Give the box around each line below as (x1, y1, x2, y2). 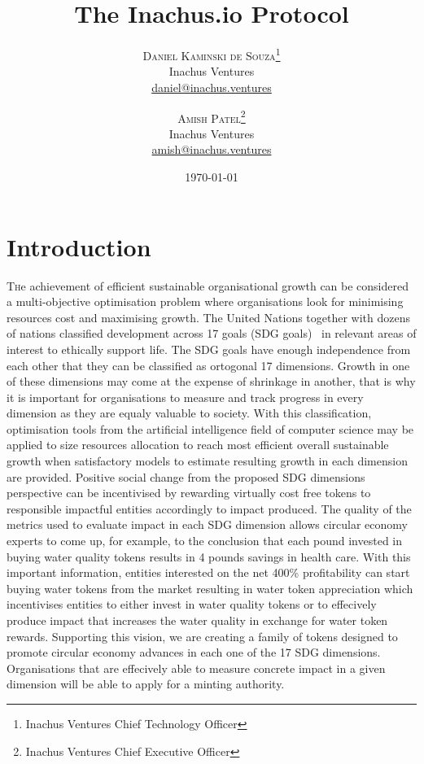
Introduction (7, 229, 151, 263)
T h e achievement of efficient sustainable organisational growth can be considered (7, 277, 409, 294)
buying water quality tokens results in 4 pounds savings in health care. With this (7, 548, 411, 565)
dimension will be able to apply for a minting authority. (7, 675, 285, 692)
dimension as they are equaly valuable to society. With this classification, (7, 404, 372, 421)
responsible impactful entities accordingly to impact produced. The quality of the (7, 500, 412, 517)
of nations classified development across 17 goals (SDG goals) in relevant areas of (7, 325, 417, 342)
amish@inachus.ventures (151, 141, 272, 158)
